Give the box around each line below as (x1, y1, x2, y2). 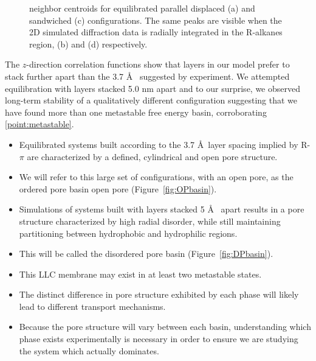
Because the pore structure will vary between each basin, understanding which (19, 320, 311, 333)
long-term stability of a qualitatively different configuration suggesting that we (5, 94, 298, 107)
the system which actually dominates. (19, 344, 159, 357)
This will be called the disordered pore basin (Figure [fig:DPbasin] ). (19, 247, 273, 260)
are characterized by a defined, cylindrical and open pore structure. (27, 150, 278, 163)
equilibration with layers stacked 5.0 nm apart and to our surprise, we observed (5, 82, 300, 94)
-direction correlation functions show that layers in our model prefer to (26, 58, 290, 71)
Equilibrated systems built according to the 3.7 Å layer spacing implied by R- (19, 138, 311, 150)
